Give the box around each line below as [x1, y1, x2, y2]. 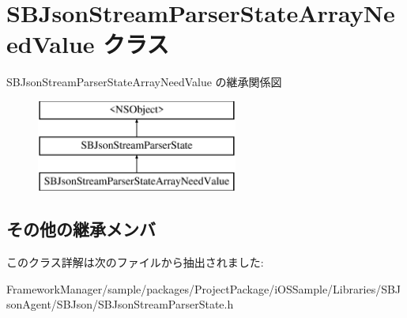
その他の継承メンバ [6, 217, 156, 241]
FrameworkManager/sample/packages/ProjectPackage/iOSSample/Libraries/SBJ [6, 280, 401, 297]
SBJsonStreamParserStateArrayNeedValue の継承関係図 [6, 74, 282, 90]
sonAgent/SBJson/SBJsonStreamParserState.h [6, 296, 234, 312]
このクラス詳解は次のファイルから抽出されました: [6, 254, 264, 271]
